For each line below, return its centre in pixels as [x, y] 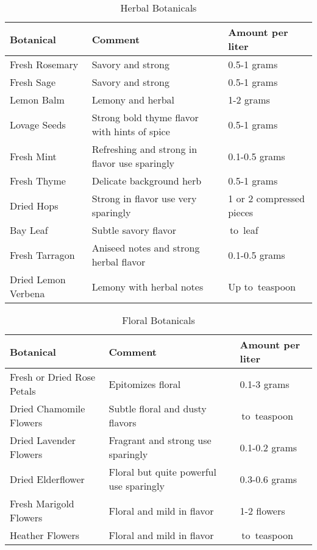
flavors [123, 422]
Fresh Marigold [42, 503]
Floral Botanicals [158, 320]
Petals [23, 391]
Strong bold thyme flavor [145, 117]
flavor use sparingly [133, 163]
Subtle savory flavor [134, 230]
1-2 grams [249, 100]
